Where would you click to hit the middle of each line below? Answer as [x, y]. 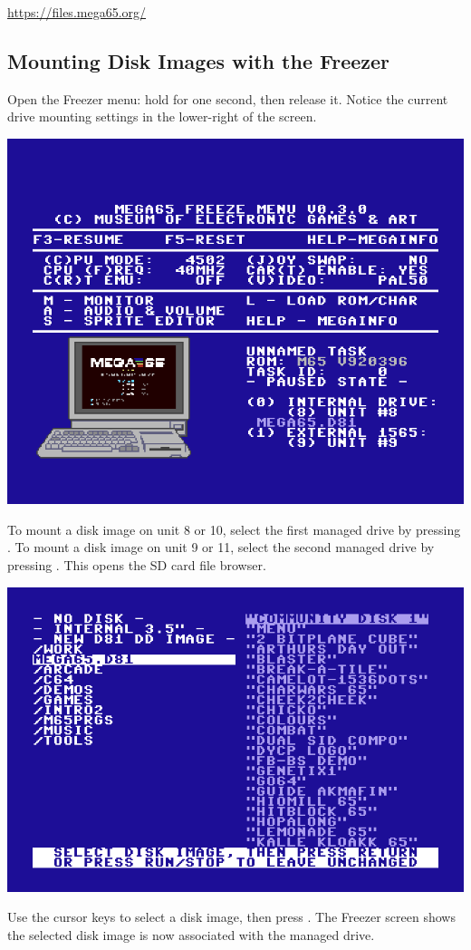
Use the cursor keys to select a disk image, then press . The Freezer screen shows [231, 917]
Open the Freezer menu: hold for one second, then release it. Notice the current [228, 98]
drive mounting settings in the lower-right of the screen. [162, 116]
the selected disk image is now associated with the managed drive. [191, 934]
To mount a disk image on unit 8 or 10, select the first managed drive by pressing [234, 529]
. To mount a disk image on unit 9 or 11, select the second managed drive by [221, 547]
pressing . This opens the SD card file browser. [137, 564]
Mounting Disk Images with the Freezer [199, 60]
